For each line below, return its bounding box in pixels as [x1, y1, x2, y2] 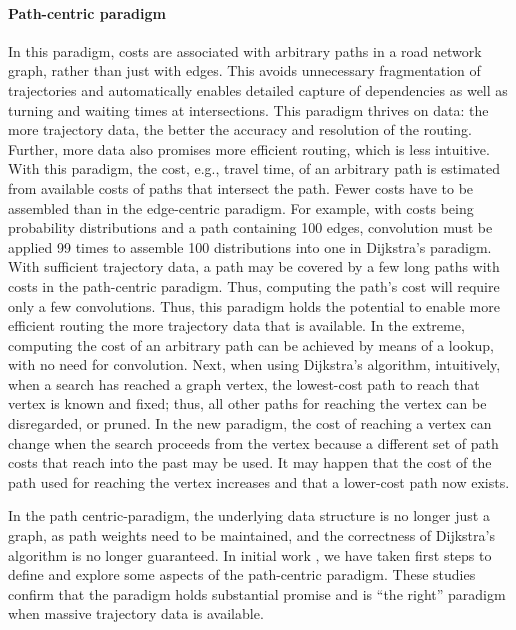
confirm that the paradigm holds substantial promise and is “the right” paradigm [8, 583, 506, 604]
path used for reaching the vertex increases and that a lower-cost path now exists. [8, 471, 510, 492]
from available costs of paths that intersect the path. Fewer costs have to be [8, 177, 474, 198]
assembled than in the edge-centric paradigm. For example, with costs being [8, 197, 474, 218]
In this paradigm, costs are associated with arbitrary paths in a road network [8, 40, 482, 61]
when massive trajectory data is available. [8, 603, 264, 624]
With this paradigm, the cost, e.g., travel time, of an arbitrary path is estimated [8, 158, 501, 179]
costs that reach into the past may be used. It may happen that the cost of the [8, 452, 492, 473]
